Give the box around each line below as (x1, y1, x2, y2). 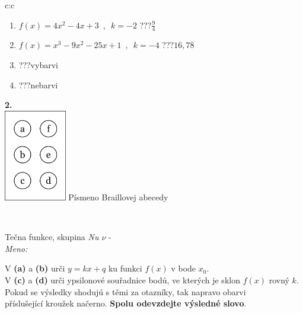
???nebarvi (18, 78, 58, 91)
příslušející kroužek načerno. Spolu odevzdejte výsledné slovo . (5, 297, 247, 309)
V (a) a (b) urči (5, 262, 65, 274)
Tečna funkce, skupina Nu (5, 231, 99, 243)
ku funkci (108, 262, 142, 274)
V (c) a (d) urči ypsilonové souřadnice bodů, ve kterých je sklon (5, 273, 240, 286)
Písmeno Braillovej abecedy (68, 190, 168, 203)
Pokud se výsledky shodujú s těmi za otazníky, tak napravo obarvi (5, 285, 246, 298)
